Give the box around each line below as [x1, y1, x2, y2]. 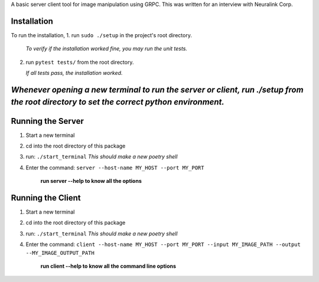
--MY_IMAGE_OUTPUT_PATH [25, 250, 95, 256]
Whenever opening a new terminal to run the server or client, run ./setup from [11, 84, 304, 94]
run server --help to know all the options [40, 178, 142, 185]
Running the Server [11, 116, 84, 126]
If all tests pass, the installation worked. [25, 70, 123, 77]
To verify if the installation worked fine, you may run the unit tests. [25, 45, 187, 53]
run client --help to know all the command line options [40, 263, 177, 270]
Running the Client [11, 192, 81, 203]
